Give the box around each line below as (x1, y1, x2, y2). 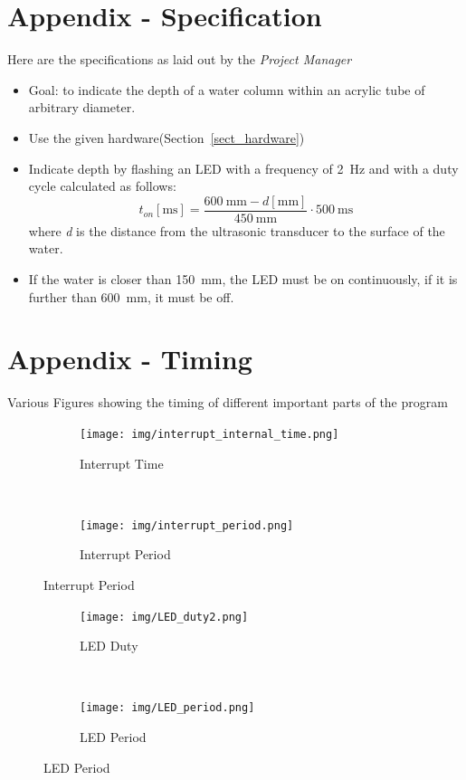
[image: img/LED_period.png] (80, 701, 255, 715)
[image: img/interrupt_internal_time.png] (80, 427, 339, 441)
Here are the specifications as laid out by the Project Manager (7, 50, 352, 69)
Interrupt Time (80, 453, 164, 472)
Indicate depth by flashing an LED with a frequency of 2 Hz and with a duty (28, 158, 459, 177)
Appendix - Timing (7, 340, 252, 377)
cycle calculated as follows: (28, 176, 176, 195)
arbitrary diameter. (28, 98, 136, 117)
